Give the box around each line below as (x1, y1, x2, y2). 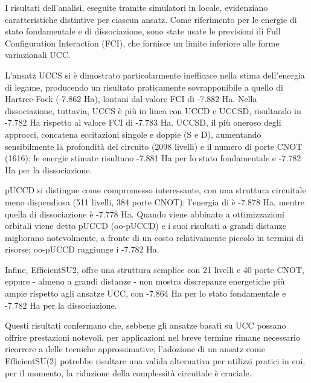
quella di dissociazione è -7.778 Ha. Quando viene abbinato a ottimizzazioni (5, 207, 284, 220)
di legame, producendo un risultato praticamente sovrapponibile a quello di (5, 80, 283, 93)
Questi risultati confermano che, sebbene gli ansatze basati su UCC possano (5, 319, 286, 332)
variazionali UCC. (5, 48, 71, 61)
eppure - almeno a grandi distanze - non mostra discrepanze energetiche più (5, 275, 285, 288)
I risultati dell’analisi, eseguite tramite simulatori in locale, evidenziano (5, 1, 268, 13)
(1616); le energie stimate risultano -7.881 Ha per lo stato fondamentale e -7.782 (5, 152, 301, 164)
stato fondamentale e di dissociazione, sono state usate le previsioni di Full (5, 25, 281, 37)
